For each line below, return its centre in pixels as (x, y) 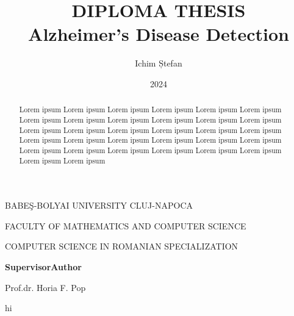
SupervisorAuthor (43, 267)
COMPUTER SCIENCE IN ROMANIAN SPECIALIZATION (122, 246)
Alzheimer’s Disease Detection (159, 34)
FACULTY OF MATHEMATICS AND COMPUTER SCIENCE (126, 225)
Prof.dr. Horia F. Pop (45, 287)
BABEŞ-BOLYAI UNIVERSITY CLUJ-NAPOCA (99, 205)
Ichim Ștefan (159, 63)
